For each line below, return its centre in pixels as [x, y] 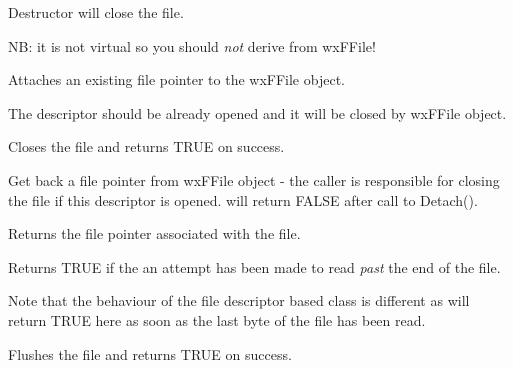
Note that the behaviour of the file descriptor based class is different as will [239, 300]
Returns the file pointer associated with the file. [154, 233]
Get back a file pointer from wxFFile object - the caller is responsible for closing [254, 179]
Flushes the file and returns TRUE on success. [150, 353]
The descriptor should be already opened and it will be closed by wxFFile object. [257, 112]
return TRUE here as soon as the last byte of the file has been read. [217, 319]
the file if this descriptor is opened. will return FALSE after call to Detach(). [243, 199]
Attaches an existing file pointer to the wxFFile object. [176, 79]
